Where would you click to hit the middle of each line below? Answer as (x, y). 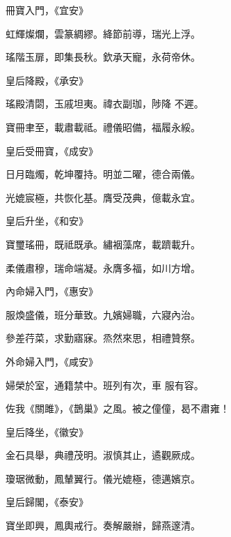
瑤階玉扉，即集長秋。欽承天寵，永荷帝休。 (103, 57)
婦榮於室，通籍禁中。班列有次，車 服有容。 (105, 385)
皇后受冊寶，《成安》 (52, 150)
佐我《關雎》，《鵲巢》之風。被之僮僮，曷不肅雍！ (118, 408)
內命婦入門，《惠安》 (52, 291)
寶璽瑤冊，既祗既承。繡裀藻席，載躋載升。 (103, 244)
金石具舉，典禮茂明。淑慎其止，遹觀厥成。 (103, 455)
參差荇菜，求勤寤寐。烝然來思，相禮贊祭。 (103, 338)
